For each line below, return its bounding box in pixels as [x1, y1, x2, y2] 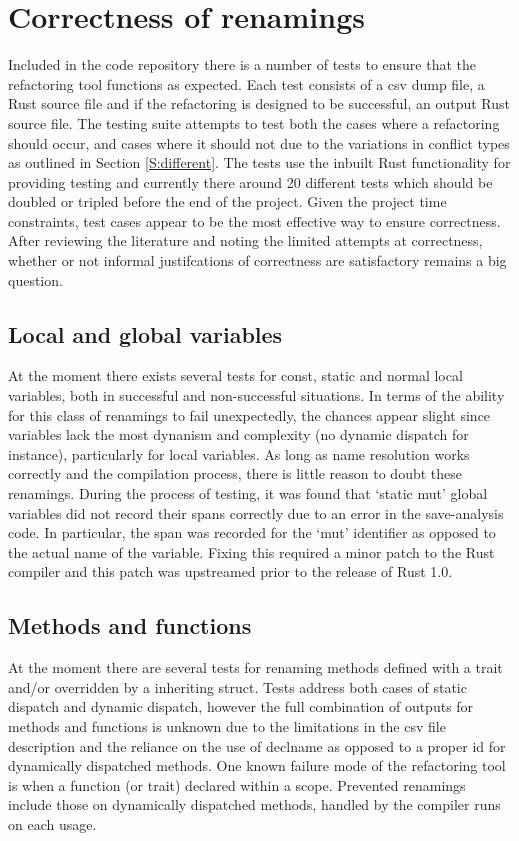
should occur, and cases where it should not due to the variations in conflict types [8, 132, 510, 153]
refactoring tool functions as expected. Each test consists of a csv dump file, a [8, 73, 485, 94]
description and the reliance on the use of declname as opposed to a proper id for [8, 735, 506, 756]
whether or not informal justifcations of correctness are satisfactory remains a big [8, 250, 507, 271]
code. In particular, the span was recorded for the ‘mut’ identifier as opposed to [8, 522, 496, 543]
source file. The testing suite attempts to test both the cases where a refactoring [8, 112, 500, 133]
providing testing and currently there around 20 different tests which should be [8, 171, 493, 192]
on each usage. [8, 813, 97, 834]
